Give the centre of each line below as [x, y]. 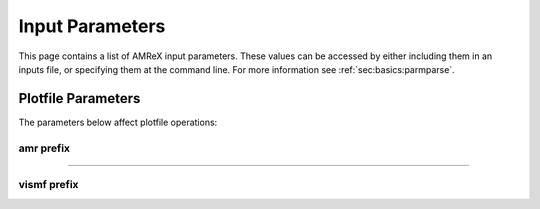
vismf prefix [48, 185]
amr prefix [44, 148]
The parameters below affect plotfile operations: [118, 122]
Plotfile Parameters [79, 98]
